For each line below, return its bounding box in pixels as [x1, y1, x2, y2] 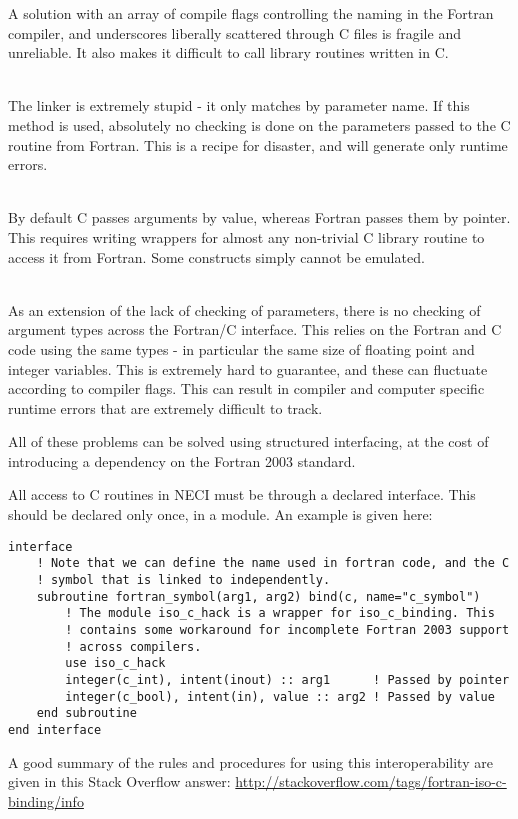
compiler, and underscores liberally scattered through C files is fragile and [8, 22, 461, 43]
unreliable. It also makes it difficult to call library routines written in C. [8, 42, 449, 63]
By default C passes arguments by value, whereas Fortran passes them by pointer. [8, 207, 511, 228]
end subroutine [36, 706, 137, 721]
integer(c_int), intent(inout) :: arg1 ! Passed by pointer [65, 672, 510, 687]
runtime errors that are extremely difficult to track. [8, 397, 323, 418]
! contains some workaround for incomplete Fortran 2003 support [65, 622, 510, 637]
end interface [8, 722, 102, 737]
